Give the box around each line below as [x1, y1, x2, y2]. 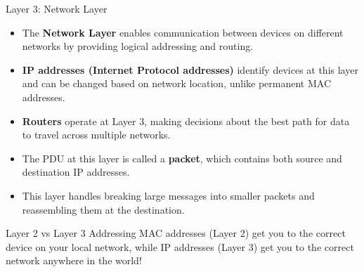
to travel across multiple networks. [22, 127, 171, 142]
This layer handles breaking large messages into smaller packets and [22, 188, 315, 202]
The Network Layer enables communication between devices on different [22, 25, 344, 39]
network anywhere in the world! [6, 253, 142, 268]
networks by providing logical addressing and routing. [22, 39, 254, 53]
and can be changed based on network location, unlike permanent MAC [22, 76, 332, 91]
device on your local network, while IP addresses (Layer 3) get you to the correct [6, 239, 354, 254]
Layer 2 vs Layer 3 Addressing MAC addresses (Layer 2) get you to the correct [6, 226, 346, 240]
